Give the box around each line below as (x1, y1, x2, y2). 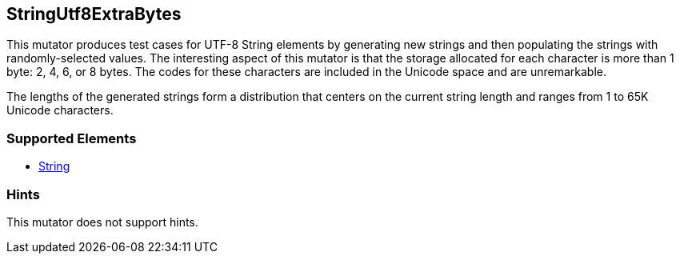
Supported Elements (6, 130, 137, 146)
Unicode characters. (6, 103, 114, 118)
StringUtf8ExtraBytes (6, 4, 182, 24)
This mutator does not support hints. (6, 214, 198, 229)
